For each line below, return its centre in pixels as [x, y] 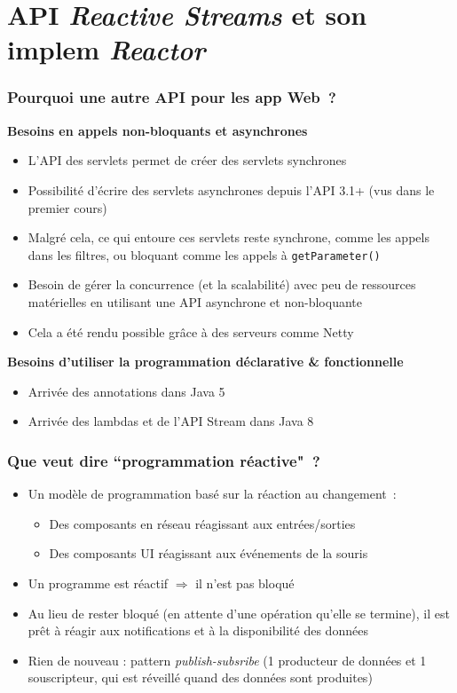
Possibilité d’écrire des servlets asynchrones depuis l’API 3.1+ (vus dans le [231, 189]
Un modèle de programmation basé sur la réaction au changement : [212, 494]
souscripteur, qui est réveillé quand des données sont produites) [200, 677]
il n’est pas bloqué [245, 583]
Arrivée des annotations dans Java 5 [126, 391]
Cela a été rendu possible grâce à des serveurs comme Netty [191, 331]
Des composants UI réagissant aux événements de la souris [209, 553]
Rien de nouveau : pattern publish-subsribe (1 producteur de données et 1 [227, 660]
